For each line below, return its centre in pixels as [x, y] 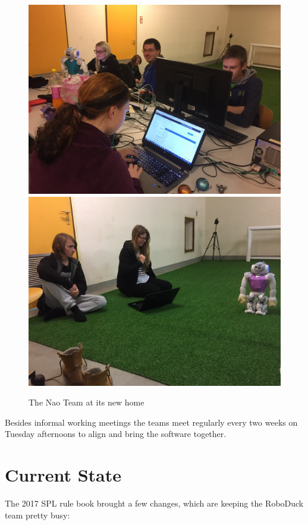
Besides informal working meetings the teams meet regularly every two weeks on [151, 422]
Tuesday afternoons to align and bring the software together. [116, 434]
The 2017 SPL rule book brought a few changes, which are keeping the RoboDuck [154, 503]
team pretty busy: [37, 515]
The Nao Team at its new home [87, 402]
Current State [63, 475]
